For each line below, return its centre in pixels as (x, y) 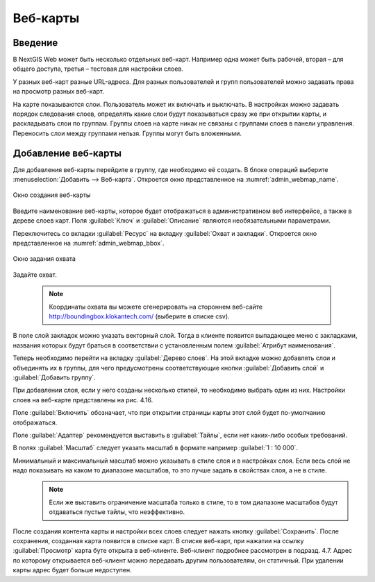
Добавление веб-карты (67, 153)
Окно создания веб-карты (52, 195)
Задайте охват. (35, 275)
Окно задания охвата (44, 259)
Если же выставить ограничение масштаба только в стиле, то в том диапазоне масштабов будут (193, 502)
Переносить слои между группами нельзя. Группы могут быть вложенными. (127, 133)
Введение (35, 43)
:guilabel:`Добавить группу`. (55, 377)
